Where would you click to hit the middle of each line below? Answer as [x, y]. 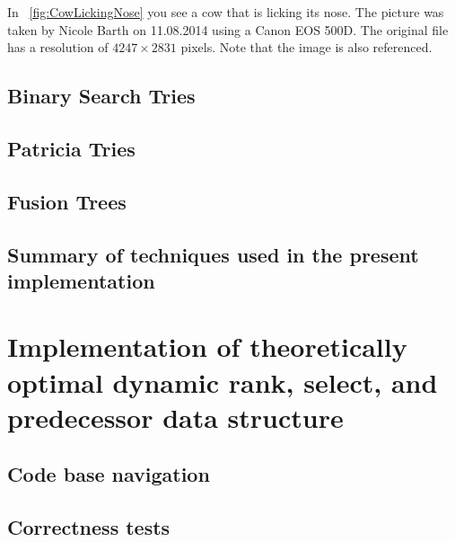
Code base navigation [109, 474]
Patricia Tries [71, 148]
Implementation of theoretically [207, 347]
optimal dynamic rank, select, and [223, 382]
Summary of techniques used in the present [213, 254]
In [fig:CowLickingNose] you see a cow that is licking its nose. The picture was [226, 12]
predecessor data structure [175, 417]
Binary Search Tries [101, 96]
